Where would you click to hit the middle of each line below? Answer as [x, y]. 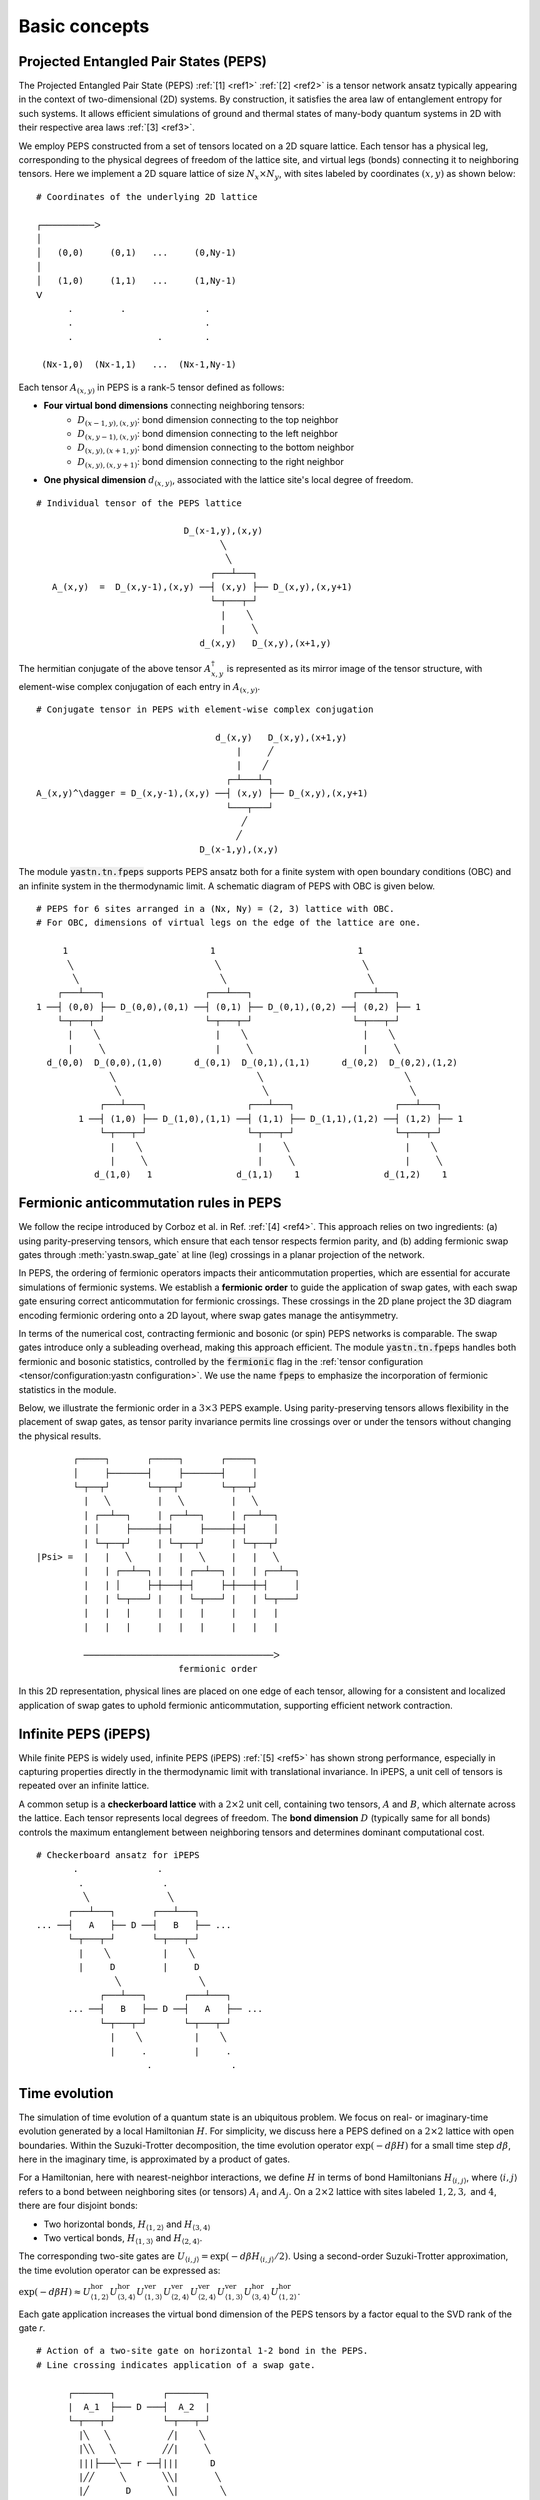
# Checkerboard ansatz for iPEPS [118, 1855]
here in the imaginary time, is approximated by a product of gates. [154, 2159]
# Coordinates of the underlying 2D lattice [147, 196]
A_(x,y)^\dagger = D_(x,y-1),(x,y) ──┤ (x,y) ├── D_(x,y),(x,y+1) [202, 793]
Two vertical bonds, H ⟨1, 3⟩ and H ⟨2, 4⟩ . [123, 2238]
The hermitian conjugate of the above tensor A [115, 668]
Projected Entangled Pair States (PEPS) [142, 61]
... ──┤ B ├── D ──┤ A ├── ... [165, 2009]
